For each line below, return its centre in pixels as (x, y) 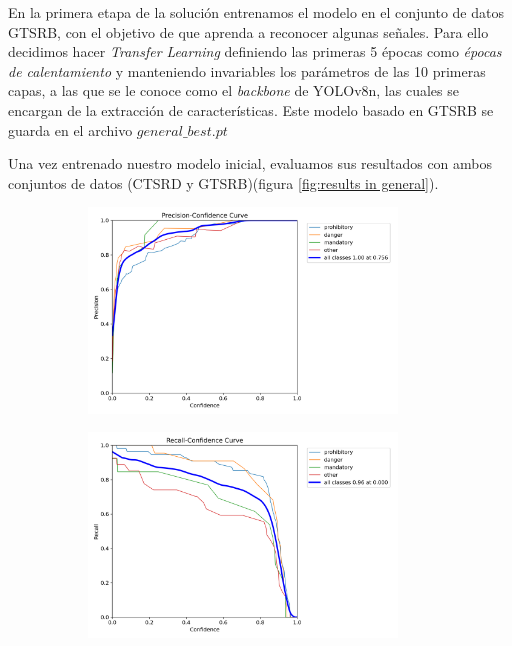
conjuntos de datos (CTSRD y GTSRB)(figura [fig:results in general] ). (223, 182)
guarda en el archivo (70, 129)
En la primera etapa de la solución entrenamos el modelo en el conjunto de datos (256, 12)
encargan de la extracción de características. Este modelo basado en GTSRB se (251, 109)
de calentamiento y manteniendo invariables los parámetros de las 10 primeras (247, 70)
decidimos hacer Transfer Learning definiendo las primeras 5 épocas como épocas (255, 51)
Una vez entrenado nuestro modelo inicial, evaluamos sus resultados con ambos (250, 163)
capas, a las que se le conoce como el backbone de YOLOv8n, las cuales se (233, 90)
